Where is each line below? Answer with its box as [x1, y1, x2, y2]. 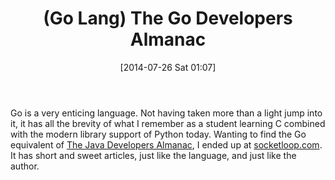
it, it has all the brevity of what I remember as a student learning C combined [10, 117, 326, 129]
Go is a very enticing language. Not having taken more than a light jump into [10, 107, 323, 119]
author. [10, 160, 40, 172]
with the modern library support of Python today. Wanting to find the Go [10, 128, 307, 140]
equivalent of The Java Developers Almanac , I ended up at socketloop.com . [10, 138, 323, 151]
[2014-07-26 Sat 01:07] [119, 61, 217, 73]
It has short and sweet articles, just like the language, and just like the [10, 149, 297, 161]
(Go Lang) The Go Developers [43, 7, 293, 30]
